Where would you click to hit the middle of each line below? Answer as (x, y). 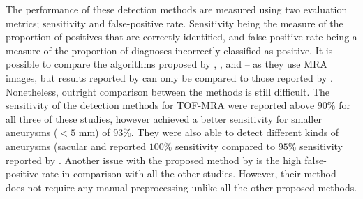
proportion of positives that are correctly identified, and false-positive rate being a (181, 37)
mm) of (94, 132)
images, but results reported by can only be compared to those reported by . (169, 77)
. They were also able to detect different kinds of (235, 132)
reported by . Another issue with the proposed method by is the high (154, 160)
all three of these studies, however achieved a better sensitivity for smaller (164, 118)
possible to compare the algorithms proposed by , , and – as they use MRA (166, 64)
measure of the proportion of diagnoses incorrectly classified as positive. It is (169, 50)
